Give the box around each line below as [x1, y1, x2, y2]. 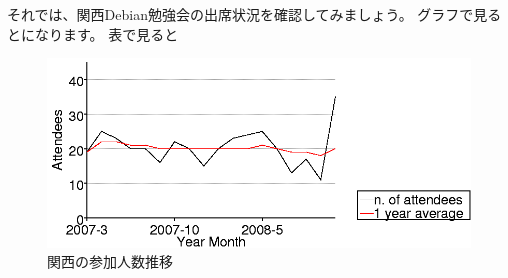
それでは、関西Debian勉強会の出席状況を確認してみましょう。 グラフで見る [7, 4, 502, 24]
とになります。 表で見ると [7, 23, 179, 44]
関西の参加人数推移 [47, 251, 173, 272]
